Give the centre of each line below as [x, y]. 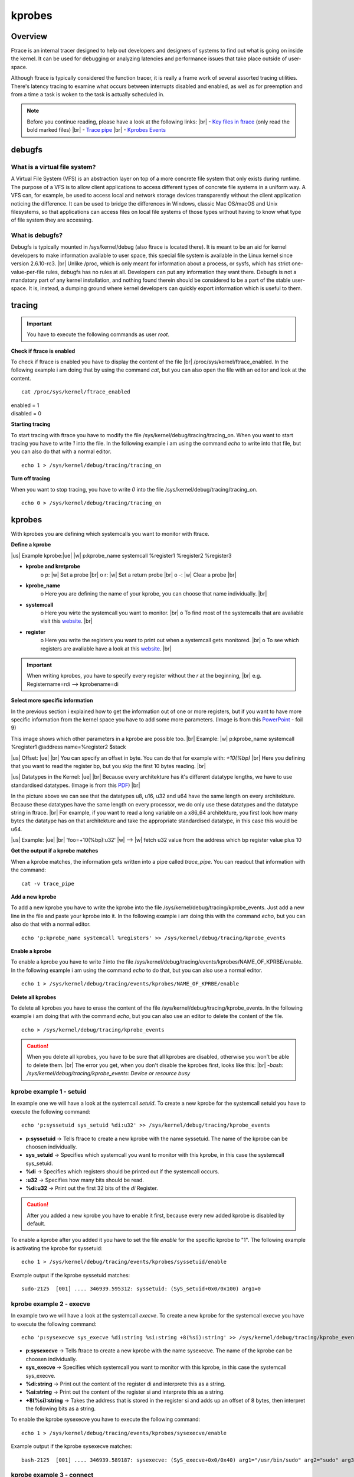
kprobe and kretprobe [53, 567]
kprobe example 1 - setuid [49, 1092]
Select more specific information [52, 701]
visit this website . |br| [66, 621]
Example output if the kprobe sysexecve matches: [72, 1446]
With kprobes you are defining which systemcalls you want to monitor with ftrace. [110, 533]
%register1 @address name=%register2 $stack [68, 747]
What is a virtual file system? [53, 167]
